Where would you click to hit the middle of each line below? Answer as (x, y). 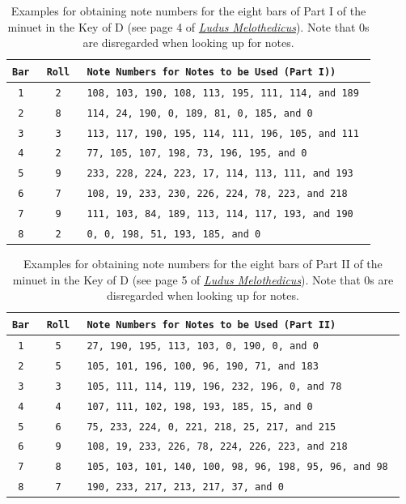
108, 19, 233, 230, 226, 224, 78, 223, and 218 (217, 194)
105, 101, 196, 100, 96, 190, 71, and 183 (203, 366)
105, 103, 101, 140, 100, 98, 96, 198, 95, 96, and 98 (237, 467)
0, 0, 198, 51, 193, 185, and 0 (174, 235)
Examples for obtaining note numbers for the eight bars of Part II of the (203, 264)
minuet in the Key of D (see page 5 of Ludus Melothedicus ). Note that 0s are (203, 279)
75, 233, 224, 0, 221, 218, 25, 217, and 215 (211, 427)
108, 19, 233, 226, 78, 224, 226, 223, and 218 (217, 447)
